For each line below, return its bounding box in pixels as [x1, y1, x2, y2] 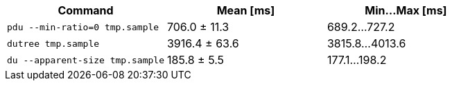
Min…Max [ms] [365, 3, 447, 17]
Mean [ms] [216, 3, 275, 17]
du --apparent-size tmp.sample [7, 54, 164, 65]
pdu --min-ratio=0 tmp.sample [7, 21, 159, 32]
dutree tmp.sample [7, 38, 100, 49]
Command [58, 3, 114, 17]
